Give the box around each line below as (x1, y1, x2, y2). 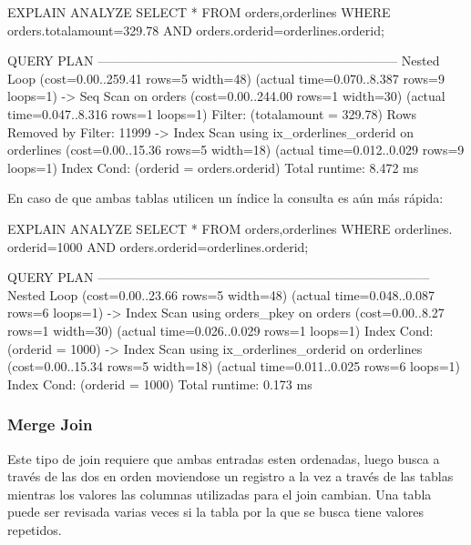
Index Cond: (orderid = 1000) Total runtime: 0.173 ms (7, 374, 312, 393)
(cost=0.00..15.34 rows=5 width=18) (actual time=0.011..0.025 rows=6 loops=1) (7, 357, 461, 376)
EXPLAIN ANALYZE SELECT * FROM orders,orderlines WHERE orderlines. (7, 218, 453, 237)
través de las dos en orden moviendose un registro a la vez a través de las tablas (7, 467, 454, 486)
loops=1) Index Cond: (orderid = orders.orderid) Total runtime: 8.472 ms (7, 157, 419, 177)
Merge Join (7, 413, 93, 436)
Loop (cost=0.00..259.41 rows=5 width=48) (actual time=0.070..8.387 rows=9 (7, 68, 445, 87)
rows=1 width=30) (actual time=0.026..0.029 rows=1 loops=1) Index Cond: (7, 320, 434, 339)
